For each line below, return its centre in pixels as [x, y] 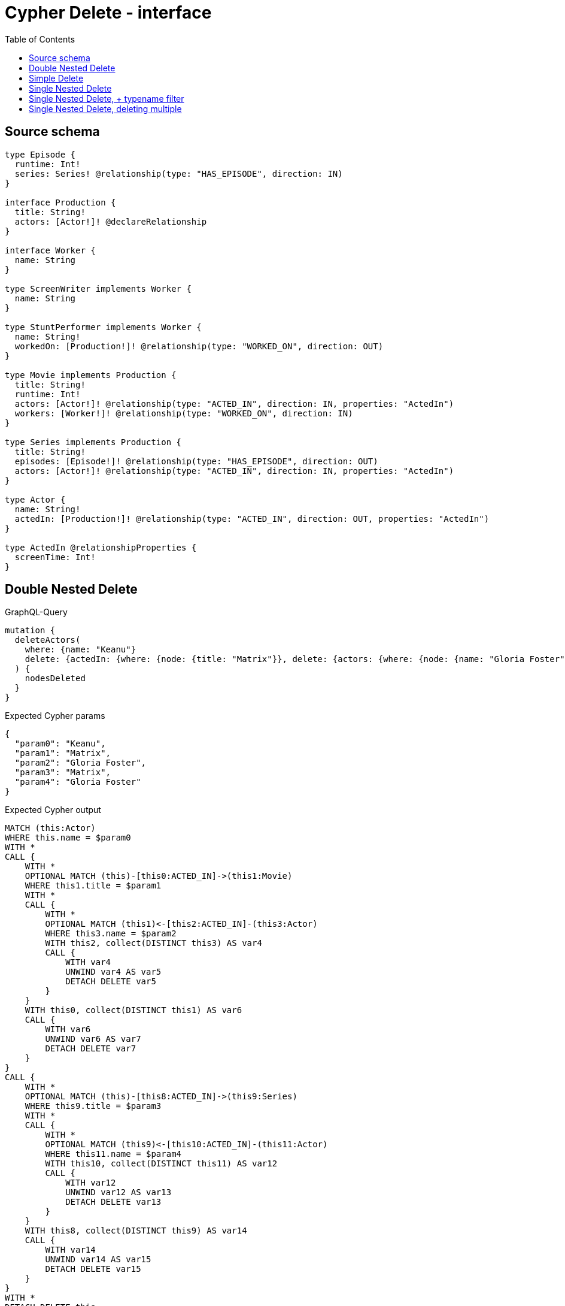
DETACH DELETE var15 [93, 1269]
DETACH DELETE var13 [113, 1202]
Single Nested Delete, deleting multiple [105, 108]
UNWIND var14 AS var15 [98, 1260]
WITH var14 [70, 1250]
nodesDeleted [55, 678]
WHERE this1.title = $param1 [93, 886]
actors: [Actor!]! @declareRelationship [111, 221]
